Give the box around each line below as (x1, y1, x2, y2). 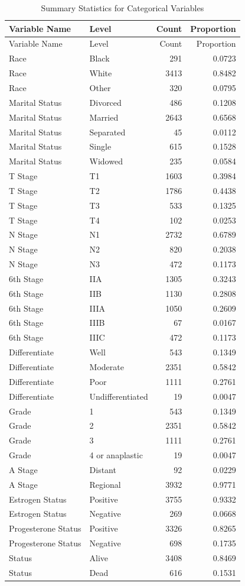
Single (89, 140, 112, 153)
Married (89, 111, 119, 123)
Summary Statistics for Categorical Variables (41, 2, 204, 14)
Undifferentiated (89, 390, 148, 402)
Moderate (89, 361, 124, 373)
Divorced (89, 96, 122, 108)
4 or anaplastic (89, 449, 143, 461)
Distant (89, 463, 116, 475)
